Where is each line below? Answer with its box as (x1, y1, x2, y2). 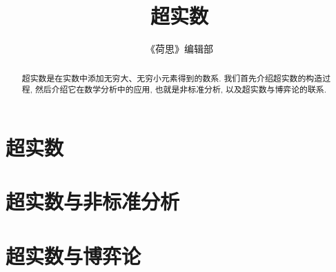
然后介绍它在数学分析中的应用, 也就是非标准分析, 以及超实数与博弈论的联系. (34, 84, 327, 95)
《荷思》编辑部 (146, 41, 213, 56)
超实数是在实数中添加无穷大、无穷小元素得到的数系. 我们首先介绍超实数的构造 (21, 72, 323, 84)
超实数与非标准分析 (6, 187, 180, 215)
